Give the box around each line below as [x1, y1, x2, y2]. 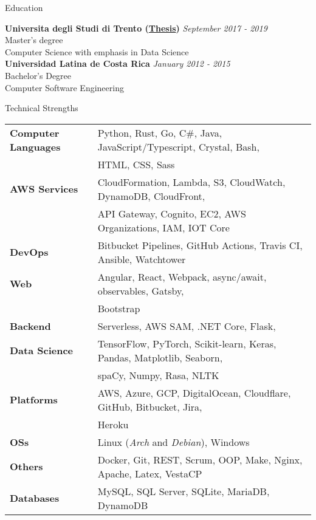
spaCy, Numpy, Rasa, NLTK [97, 368, 219, 382]
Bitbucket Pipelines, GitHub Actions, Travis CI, [97, 238, 303, 252]
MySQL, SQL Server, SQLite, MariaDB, [97, 484, 270, 498]
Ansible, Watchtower [97, 251, 186, 266]
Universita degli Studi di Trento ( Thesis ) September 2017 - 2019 [5, 21, 267, 34]
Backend [10, 318, 51, 333]
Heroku [97, 417, 129, 431]
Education [5, 1, 43, 13]
